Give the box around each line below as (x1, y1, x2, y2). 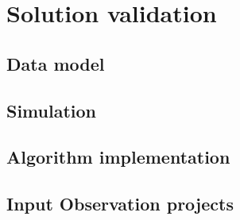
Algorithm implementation (6, 145, 230, 169)
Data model (6, 51, 105, 75)
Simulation (6, 98, 97, 122)
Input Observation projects (6, 191, 234, 216)
